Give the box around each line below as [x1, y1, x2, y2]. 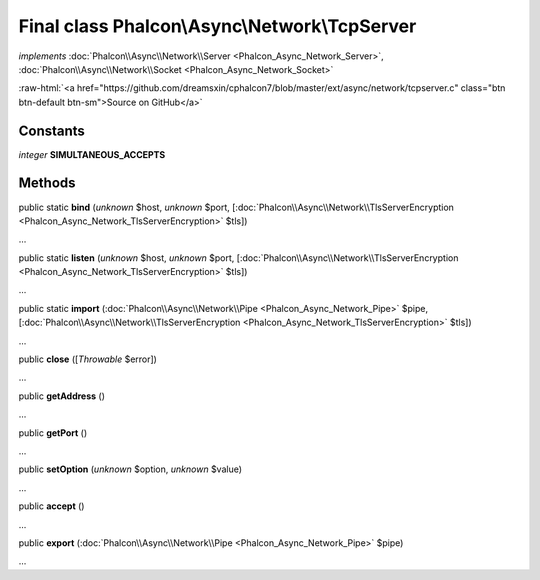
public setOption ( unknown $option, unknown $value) [18, 463, 243, 475]
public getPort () [18, 426, 88, 439]
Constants [18, 122, 85, 139]
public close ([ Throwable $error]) [18, 353, 157, 365]
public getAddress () [18, 390, 105, 402]
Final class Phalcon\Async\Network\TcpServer [18, 15, 417, 37]
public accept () [18, 500, 85, 512]
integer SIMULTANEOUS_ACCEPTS [18, 148, 166, 160]
